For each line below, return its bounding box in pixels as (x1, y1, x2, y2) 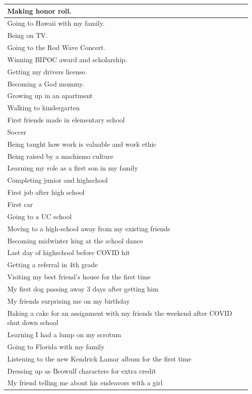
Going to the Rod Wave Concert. (7, 42, 106, 52)
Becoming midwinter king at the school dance (7, 235, 143, 245)
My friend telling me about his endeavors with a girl (7, 377, 163, 388)
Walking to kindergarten (7, 103, 80, 113)
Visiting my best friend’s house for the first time (7, 272, 151, 282)
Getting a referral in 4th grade (7, 259, 98, 270)
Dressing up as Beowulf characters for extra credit (7, 365, 156, 376)
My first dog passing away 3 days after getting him (7, 283, 158, 293)
